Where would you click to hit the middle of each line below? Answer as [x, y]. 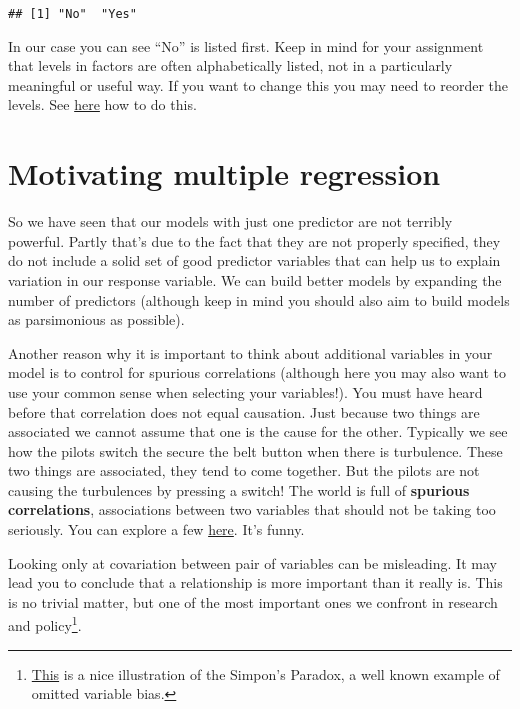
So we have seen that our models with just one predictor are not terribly [230, 221]
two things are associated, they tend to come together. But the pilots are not [244, 470]
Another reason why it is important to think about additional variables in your [250, 352]
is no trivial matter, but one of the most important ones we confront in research [253, 601]
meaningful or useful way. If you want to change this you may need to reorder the [258, 84]
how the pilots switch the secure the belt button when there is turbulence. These [255, 450]
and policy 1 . [45, 624]
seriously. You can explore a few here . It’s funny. [156, 529]
